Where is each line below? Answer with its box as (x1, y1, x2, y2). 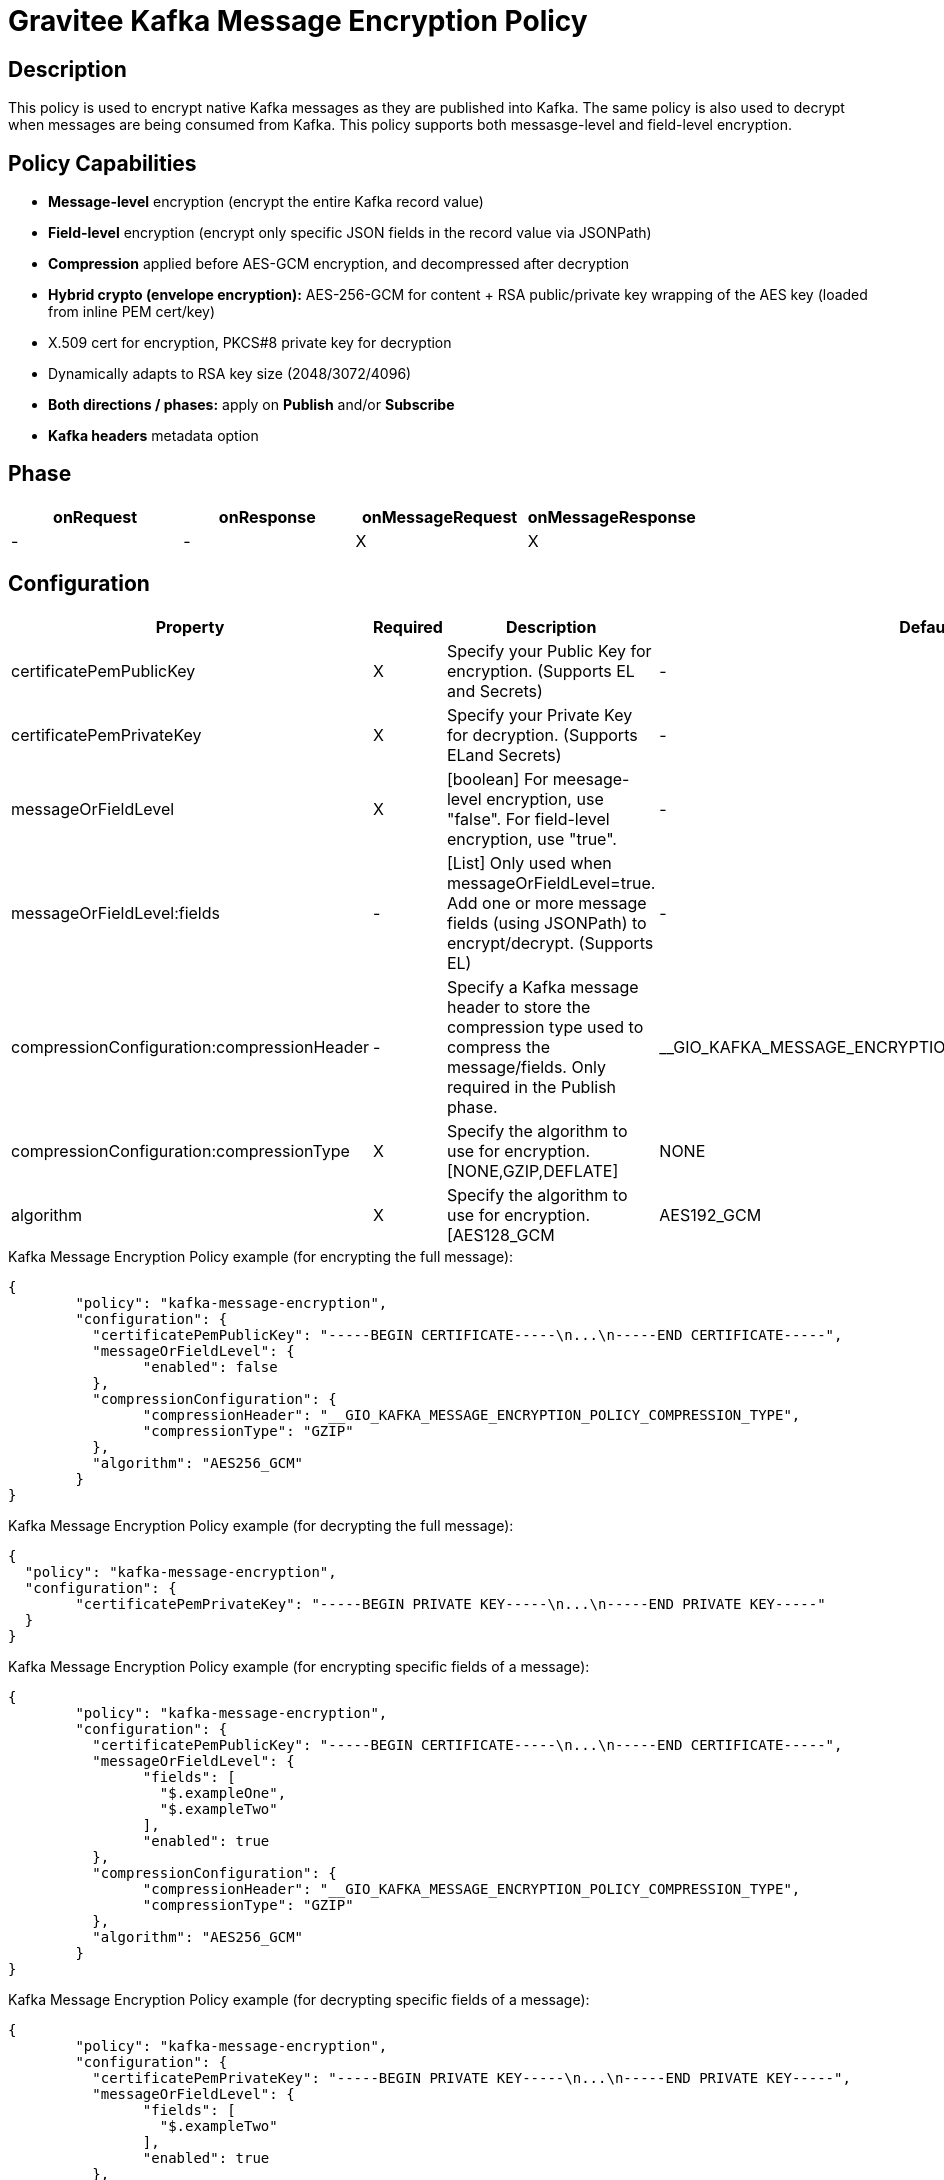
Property (155, 616, 225, 637)
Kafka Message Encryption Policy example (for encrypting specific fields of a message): (8, 1657, 590, 1675)
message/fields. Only (446, 1056, 607, 1077)
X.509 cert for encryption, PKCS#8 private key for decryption (48, 334, 452, 352)
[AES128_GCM (446, 1224, 555, 1245)
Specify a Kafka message (446, 976, 639, 997)
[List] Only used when (446, 852, 612, 873)
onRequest (53, 506, 138, 527)
